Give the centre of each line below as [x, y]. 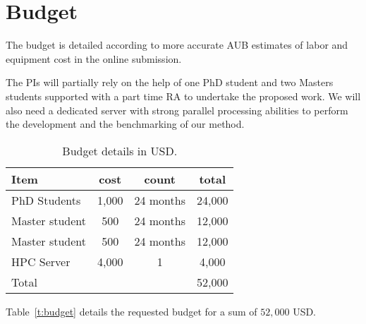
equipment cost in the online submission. [94, 58]
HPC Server [41, 261]
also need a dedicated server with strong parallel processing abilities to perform [177, 110]
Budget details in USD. [120, 150]
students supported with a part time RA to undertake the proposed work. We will [183, 96]
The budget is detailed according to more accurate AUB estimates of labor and [177, 45]
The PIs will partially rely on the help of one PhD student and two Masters [170, 82]
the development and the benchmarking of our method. [125, 124]
